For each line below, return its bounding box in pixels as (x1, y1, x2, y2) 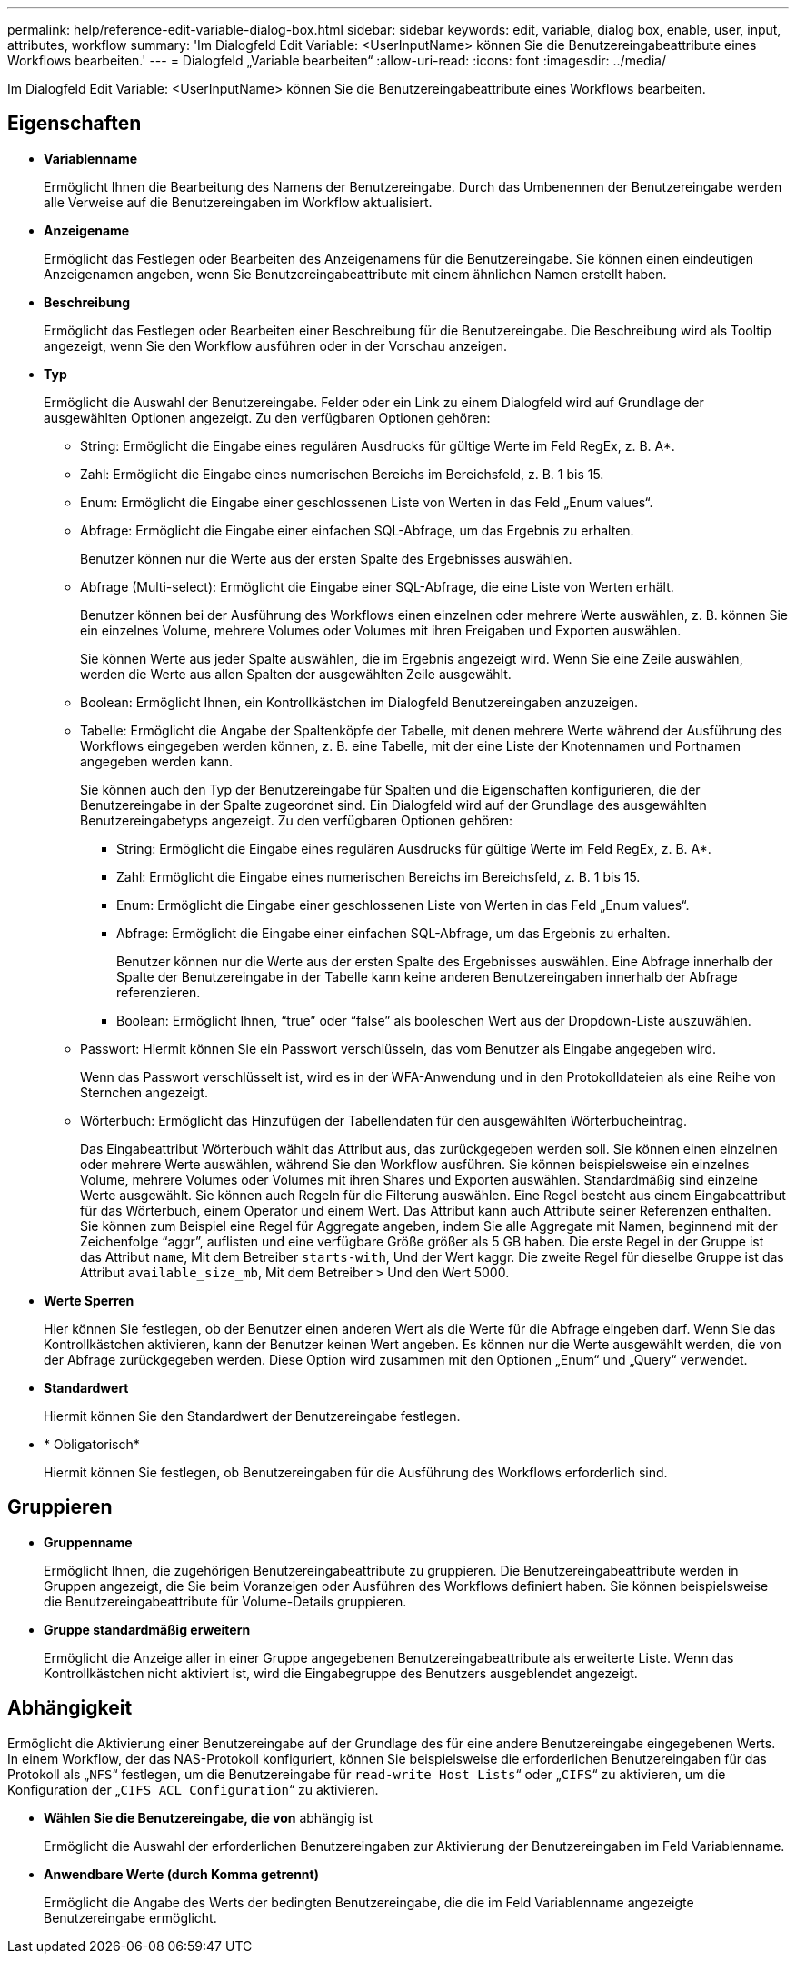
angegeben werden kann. (80, 753, 234, 769)
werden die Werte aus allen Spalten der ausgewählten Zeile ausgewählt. (80, 665, 512, 682)
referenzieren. (116, 984, 201, 1000)
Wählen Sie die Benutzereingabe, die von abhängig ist (44, 1809, 373, 1826)
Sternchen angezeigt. (80, 1084, 208, 1100)
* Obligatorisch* (44, 1436, 140, 1452)
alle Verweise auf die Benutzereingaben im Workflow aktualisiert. (44, 194, 433, 210)
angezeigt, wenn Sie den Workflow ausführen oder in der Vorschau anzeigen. (44, 337, 508, 354)
